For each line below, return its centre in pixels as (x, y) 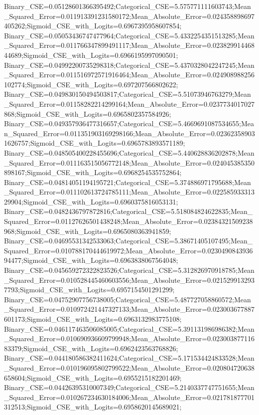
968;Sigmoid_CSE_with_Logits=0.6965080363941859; (88, 231)
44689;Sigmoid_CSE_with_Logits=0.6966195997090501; (91, 55)
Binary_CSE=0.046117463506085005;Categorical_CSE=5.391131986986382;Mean (129, 328)
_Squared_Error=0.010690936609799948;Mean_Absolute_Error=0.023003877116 (129, 338)
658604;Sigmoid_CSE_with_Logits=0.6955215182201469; (93, 377)
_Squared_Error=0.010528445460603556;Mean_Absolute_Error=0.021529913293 (129, 280)
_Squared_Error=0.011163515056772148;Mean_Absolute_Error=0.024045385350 (129, 162)
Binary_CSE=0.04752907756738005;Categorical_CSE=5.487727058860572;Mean (128, 299)
